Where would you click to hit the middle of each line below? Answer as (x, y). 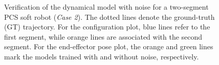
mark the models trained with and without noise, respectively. (102, 56)
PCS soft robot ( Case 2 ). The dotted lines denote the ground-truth (109, 17)
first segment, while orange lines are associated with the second (103, 36)
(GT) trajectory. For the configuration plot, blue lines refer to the (107, 27)
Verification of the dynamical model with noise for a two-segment (106, 7)
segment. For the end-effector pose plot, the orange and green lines (109, 46)
